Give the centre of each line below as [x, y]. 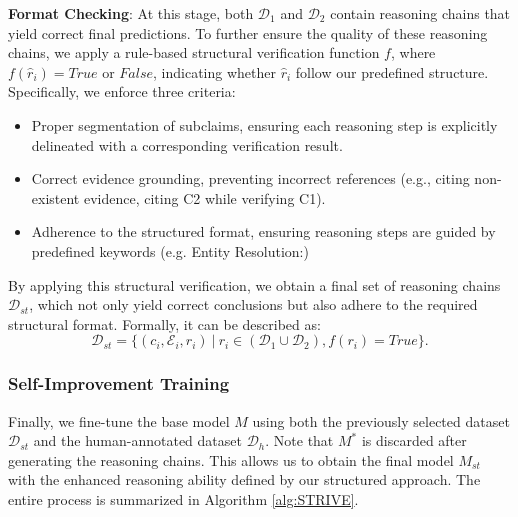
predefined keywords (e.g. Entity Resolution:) [170, 250]
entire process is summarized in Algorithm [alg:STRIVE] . [183, 498]
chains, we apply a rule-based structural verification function [194, 52]
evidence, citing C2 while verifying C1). [204, 197]
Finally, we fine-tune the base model [119, 420]
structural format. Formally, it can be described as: [164, 323]
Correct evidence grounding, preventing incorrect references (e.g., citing [250, 178]
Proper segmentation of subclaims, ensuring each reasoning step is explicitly [264, 124]
